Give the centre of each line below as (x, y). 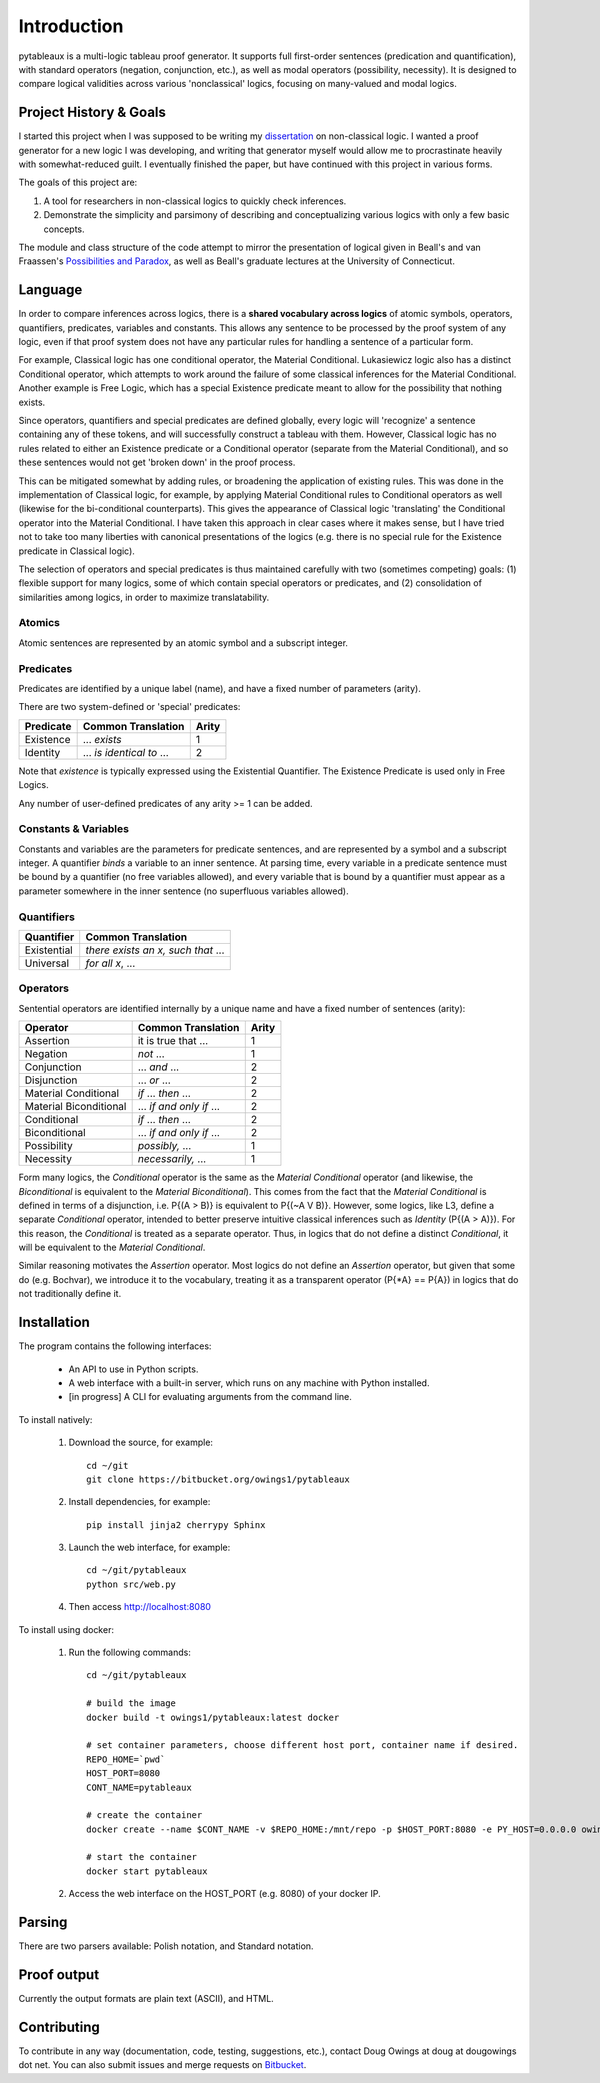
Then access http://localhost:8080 (140, 1607)
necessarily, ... (172, 1159)
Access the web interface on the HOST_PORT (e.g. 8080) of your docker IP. (225, 1894)
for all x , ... (110, 963)
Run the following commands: (130, 1652)
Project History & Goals (92, 112)
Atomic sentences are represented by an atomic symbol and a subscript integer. (183, 642)
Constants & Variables (74, 829)
